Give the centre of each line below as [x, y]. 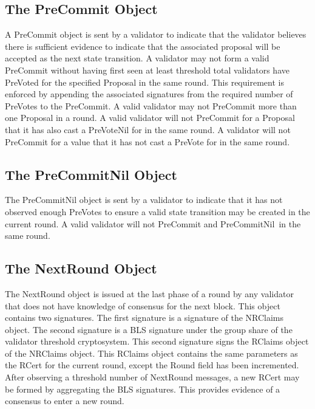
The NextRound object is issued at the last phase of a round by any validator [149, 293]
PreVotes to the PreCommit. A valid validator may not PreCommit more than [151, 105]
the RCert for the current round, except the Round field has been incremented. [152, 365]
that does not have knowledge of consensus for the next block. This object [143, 305]
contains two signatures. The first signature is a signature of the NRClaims [144, 318]
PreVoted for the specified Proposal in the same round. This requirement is [144, 82]
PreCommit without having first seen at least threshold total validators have [147, 70]
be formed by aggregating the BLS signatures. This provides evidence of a [143, 389]
